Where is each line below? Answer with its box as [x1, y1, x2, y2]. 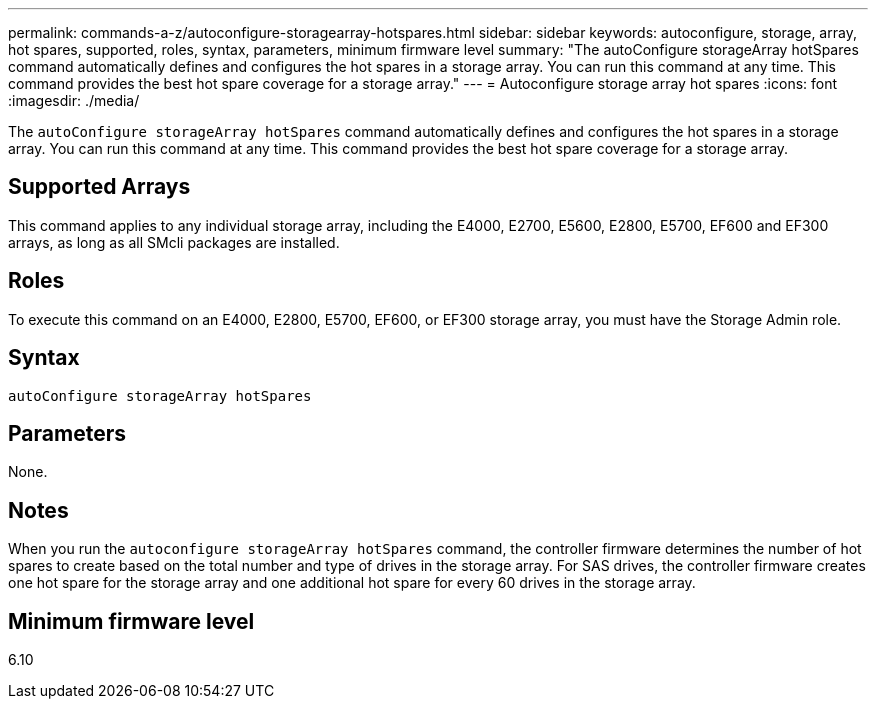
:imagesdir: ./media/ [8, 92, 140, 109]
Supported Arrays [8, 174, 191, 200]
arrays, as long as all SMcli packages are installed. [8, 233, 340, 251]
